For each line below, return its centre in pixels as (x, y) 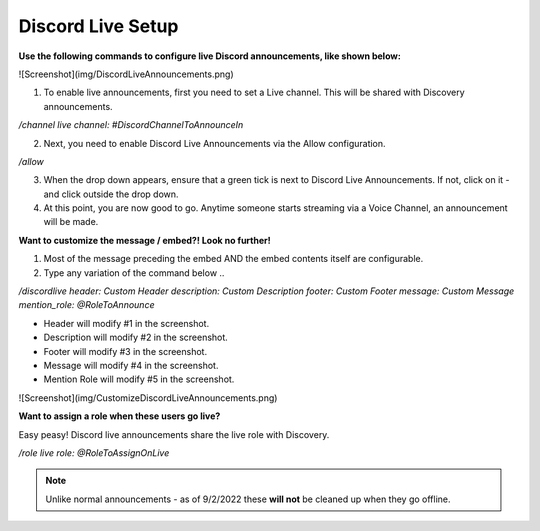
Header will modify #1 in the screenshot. (126, 323)
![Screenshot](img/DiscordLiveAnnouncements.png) (126, 74)
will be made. (71, 222)
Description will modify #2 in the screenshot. (136, 337)
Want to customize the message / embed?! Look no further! (144, 240)
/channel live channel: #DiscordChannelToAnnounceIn (131, 125)
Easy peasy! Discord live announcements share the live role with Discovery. (174, 434)
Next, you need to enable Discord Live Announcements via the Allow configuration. (214, 143)
